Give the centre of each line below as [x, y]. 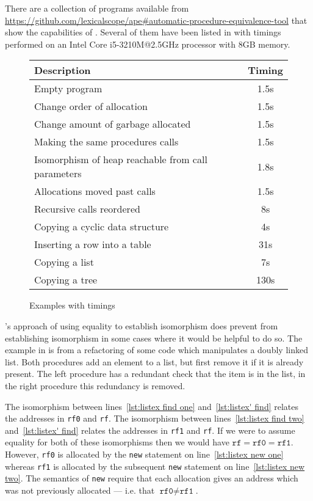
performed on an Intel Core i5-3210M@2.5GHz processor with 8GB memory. [148, 44]
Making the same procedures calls [106, 142]
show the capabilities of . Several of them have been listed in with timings [143, 32]
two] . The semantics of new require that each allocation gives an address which [152, 478]
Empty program [68, 89]
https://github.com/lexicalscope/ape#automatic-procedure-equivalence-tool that [156, 20]
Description [63, 70]
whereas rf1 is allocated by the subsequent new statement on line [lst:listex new [155, 466]
